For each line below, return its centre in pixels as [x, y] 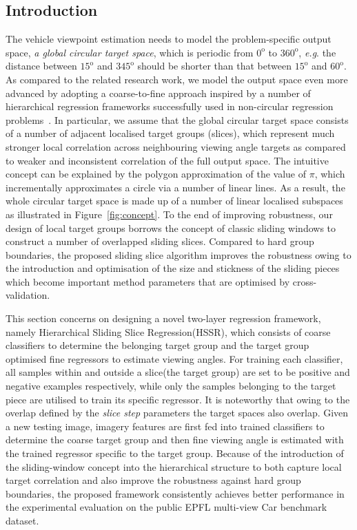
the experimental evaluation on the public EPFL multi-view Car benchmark [166, 507]
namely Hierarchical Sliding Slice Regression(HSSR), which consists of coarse [168, 331]
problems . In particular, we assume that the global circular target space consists [177, 119]
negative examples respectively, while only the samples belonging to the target [171, 386]
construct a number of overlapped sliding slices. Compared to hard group [160, 241]
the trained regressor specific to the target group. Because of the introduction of [175, 453]
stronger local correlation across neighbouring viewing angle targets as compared [176, 146]
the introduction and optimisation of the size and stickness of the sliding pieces [173, 268]
